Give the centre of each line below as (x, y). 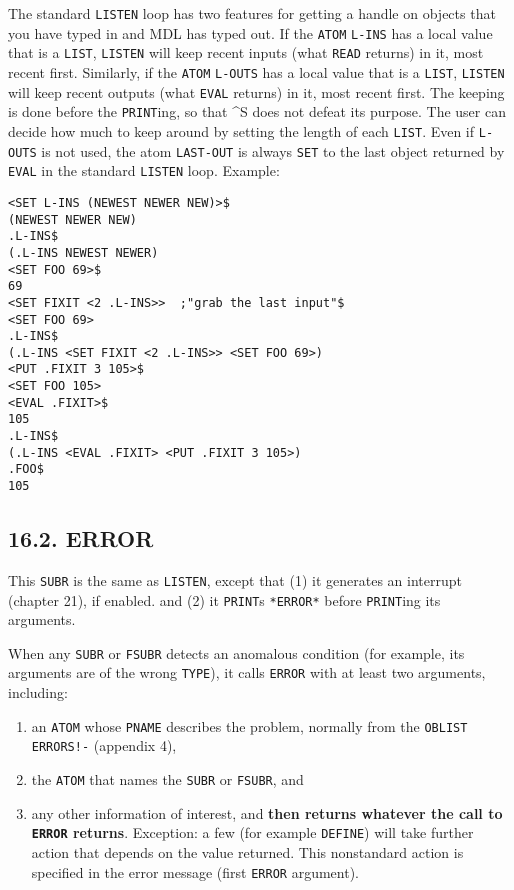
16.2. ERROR (81, 538)
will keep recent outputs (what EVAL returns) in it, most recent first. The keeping (256, 91)
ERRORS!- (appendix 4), (104, 745)
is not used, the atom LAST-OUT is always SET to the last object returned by (273, 150)
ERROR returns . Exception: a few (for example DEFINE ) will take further (252, 832)
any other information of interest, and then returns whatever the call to (267, 812)
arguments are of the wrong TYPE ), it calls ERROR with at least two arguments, (247, 672)
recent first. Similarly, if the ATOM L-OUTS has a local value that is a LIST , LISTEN (256, 71)
